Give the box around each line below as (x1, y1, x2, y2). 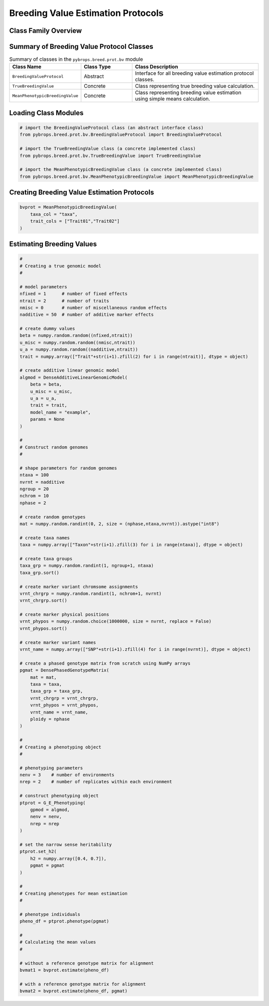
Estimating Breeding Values (9, 240, 97, 248)
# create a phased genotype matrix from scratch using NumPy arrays (19, 660, 191, 666)
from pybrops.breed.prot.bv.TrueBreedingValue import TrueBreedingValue (19, 152, 201, 158)
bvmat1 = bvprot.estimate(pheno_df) (19, 967, 110, 973)
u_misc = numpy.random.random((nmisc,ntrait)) (19, 339, 135, 345)
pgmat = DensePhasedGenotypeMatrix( (19, 668, 110, 673)
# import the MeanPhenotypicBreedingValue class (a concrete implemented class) (19, 167, 222, 172)
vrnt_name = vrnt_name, (30, 709, 88, 715)
